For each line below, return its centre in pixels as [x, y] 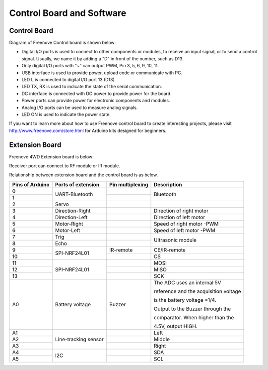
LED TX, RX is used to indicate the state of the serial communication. [92, 87]
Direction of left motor [180, 217]
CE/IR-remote [170, 250]
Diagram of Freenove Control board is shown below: [63, 43]
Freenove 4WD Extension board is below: [51, 156]
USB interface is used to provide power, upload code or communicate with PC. [102, 73]
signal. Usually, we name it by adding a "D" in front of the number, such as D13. [102, 59]
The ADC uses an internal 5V [188, 282]
